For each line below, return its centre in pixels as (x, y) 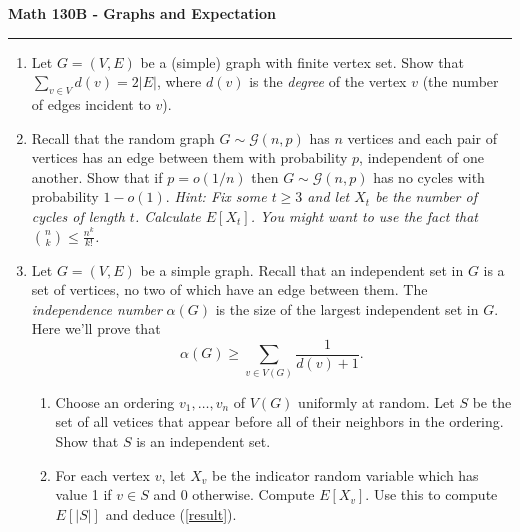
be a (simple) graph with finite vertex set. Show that (302, 61)
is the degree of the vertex (328, 81)
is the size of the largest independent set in (347, 308)
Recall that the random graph (123, 137)
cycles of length (78, 215)
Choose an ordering (115, 401)
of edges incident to (91, 103)
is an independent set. (203, 440)
